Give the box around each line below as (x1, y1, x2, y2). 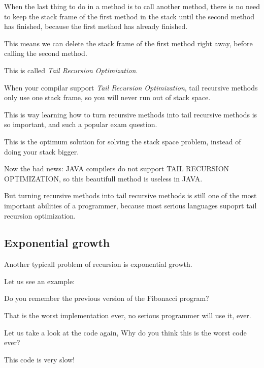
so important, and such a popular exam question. (4, 119, 157, 130)
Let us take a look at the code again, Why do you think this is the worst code (4, 327, 247, 338)
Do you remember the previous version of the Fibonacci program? (4, 293, 209, 303)
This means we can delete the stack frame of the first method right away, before (4, 38, 253, 48)
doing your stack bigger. (4, 146, 79, 157)
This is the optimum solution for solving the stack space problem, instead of (4, 136, 241, 146)
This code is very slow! (4, 354, 75, 364)
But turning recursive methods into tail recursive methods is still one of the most (4, 190, 257, 201)
